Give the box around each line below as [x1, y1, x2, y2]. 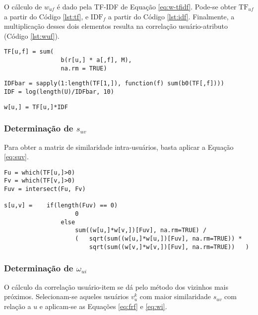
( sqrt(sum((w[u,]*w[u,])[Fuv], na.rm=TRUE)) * [75, 235, 242, 242]
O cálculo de [4, 1, 42, 11]
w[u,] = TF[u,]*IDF [4, 103, 68, 111]
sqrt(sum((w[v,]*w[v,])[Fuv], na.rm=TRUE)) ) [89, 243, 249, 251]
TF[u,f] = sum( [4, 48, 54, 56]
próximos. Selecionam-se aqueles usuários [4, 291, 129, 302]
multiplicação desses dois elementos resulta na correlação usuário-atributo [4, 21, 228, 31]
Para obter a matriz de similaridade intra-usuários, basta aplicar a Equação [4, 141, 234, 152]
